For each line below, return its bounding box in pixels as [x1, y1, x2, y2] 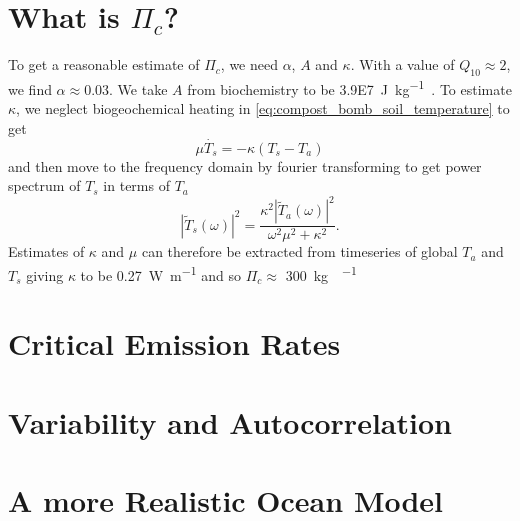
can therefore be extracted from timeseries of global [141, 241, 458, 262]
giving [26, 264, 64, 285]
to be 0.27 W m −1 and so [80, 261, 242, 285]
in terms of [103, 175, 170, 196]
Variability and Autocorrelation [8, 401, 452, 442]
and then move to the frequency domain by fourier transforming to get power [8, 155, 482, 176]
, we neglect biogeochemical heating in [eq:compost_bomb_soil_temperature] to [16, 98, 510, 119]
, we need [220, 54, 278, 75]
